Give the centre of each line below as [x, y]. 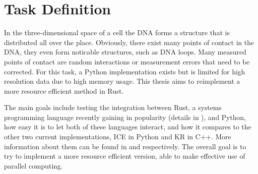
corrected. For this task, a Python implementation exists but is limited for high [125, 71]
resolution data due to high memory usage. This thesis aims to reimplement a [122, 81]
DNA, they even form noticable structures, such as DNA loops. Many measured [125, 52]
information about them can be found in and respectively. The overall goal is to [125, 146]
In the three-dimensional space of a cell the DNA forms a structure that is [117, 32]
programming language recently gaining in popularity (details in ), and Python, [125, 117]
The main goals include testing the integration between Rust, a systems [113, 107]
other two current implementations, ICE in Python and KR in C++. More [118, 137]
